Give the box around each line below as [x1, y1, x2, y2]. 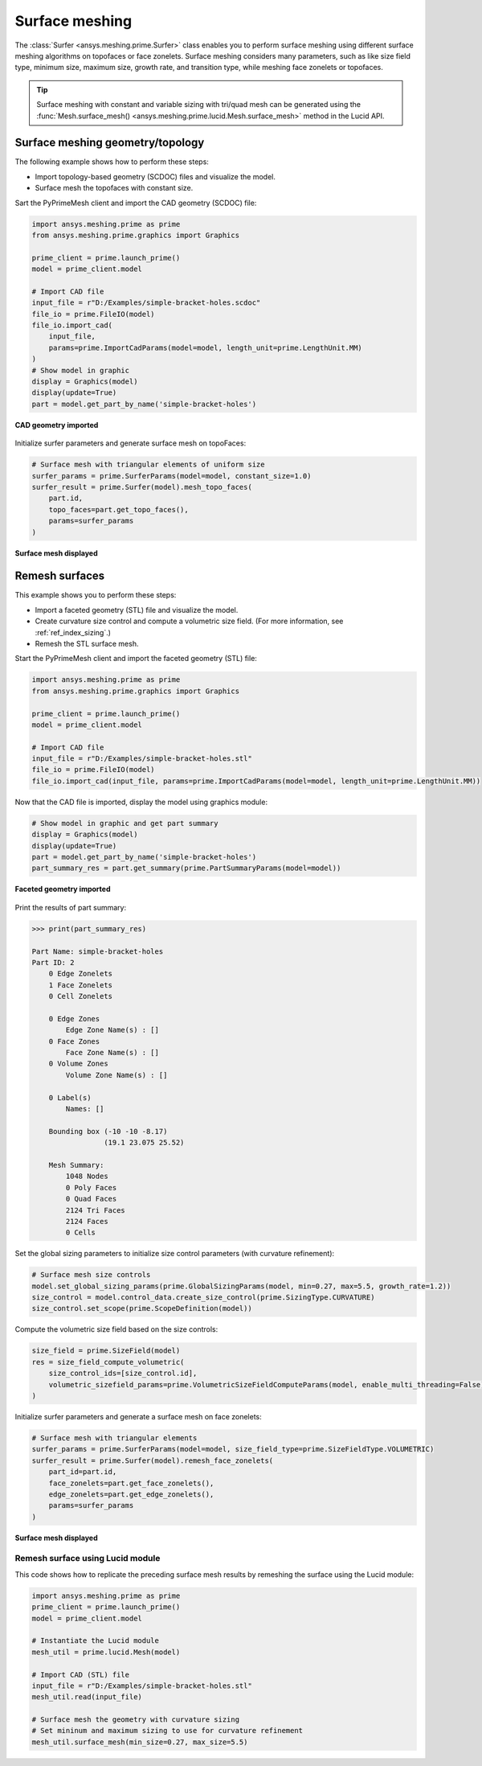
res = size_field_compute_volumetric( [31, 1357, 185, 1366]
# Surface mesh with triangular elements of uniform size [31, 460, 265, 470]
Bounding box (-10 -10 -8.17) [48, 1127, 168, 1136]
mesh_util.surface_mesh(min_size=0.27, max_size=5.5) [31, 1737, 248, 1747]
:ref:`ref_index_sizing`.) [35, 627, 112, 637]
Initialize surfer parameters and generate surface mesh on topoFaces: [14, 438, 247, 448]
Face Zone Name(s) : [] [65, 1048, 160, 1058]
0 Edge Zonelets [48, 969, 112, 979]
